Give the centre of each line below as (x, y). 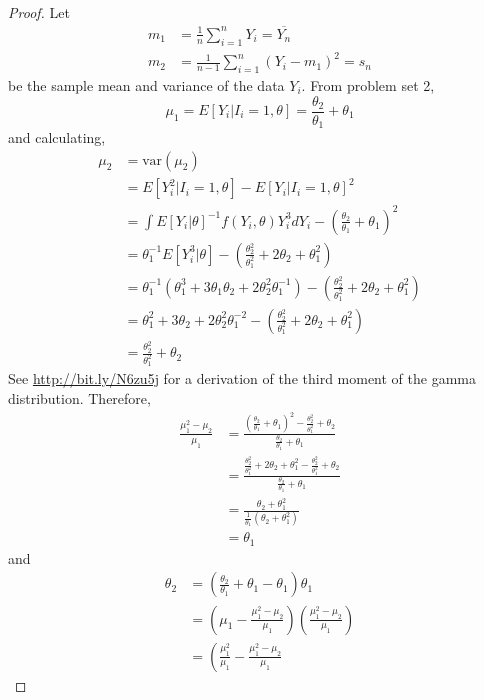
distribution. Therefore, (79, 398)
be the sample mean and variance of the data (146, 84)
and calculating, (57, 137)
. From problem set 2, (368, 84)
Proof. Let (39, 12)
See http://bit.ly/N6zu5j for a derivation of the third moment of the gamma (242, 378)
